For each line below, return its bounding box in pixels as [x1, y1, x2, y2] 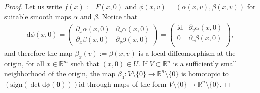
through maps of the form [87, 78, 167, 89]
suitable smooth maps [4, 11, 71, 21]
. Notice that [98, 11, 138, 21]
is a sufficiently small [173, 58, 237, 69]
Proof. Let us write [4, 1, 62, 11]
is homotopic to [181, 68, 229, 78]
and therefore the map [4, 48, 73, 58]
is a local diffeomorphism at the [138, 48, 236, 58]
